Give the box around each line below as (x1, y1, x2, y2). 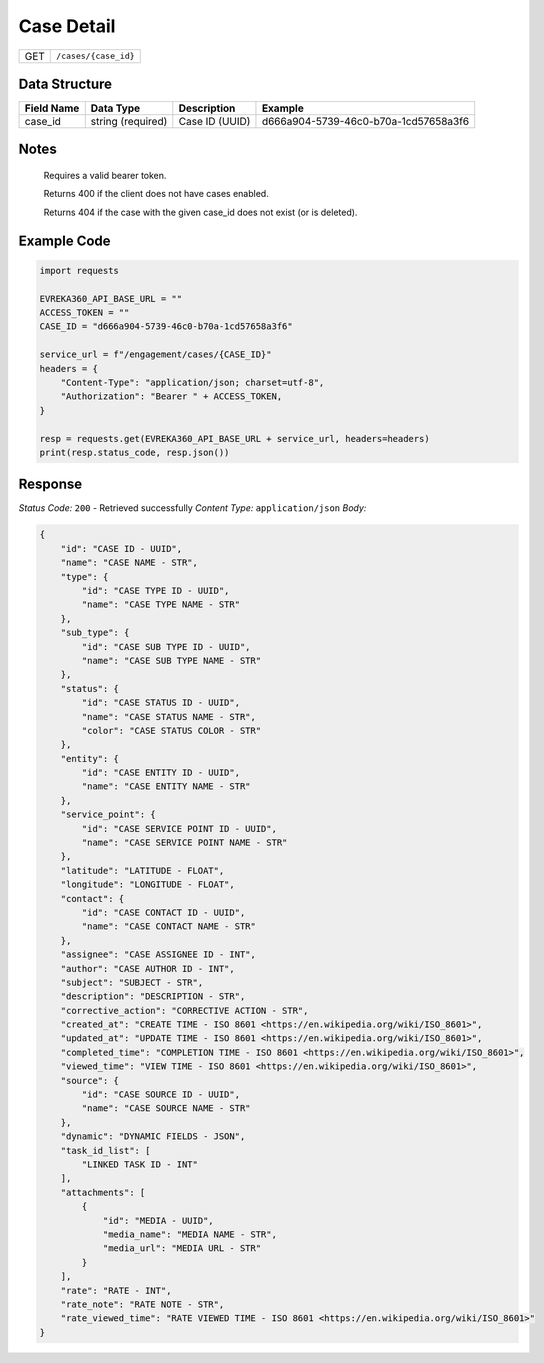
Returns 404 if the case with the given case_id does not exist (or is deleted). (43, 206, 358, 218)
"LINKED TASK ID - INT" (81, 1159, 199, 1170)
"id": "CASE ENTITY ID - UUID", (81, 767, 240, 779)
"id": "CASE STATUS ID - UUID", (81, 697, 240, 709)
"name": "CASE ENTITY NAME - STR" (81, 781, 251, 792)
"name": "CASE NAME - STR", (60, 557, 199, 569)
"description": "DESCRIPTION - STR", (60, 991, 246, 1002)
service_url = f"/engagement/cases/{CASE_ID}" (39, 349, 272, 360)
